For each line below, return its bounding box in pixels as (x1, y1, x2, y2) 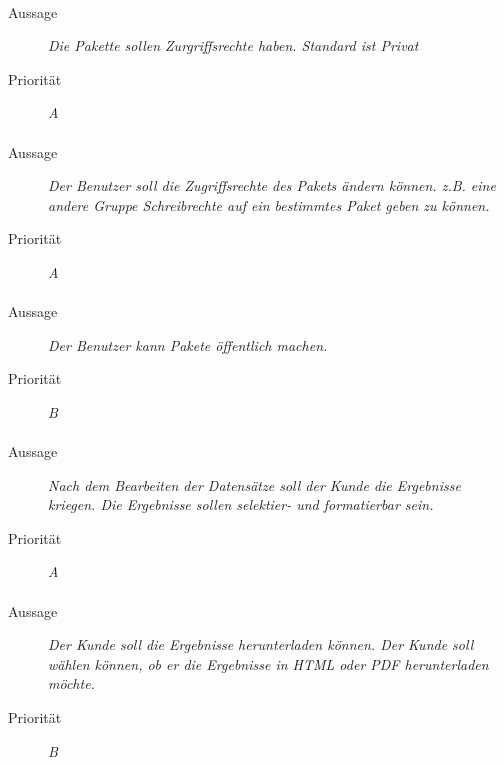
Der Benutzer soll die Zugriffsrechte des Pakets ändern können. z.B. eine (48, 175, 496, 196)
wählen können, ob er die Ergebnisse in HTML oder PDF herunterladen (48, 653, 489, 674)
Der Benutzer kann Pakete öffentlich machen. (48, 334, 328, 355)
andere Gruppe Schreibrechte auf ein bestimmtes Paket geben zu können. (48, 194, 490, 215)
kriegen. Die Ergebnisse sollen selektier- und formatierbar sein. (48, 494, 434, 515)
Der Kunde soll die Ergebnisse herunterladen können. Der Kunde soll (48, 634, 474, 655)
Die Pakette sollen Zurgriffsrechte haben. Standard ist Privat (48, 35, 419, 56)
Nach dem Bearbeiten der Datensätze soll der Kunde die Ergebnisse (48, 474, 461, 495)
